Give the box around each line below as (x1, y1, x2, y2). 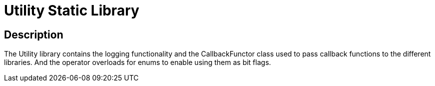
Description (4, 28, 63, 41)
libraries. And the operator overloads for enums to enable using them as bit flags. (4, 58, 271, 67)
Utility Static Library (4, 2, 139, 19)
